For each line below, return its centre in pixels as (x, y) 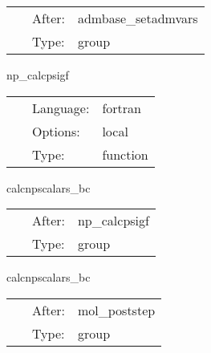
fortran (122, 108)
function (125, 154)
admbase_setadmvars (138, 18)
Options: (56, 131)
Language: (61, 108)
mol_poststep (116, 310)
